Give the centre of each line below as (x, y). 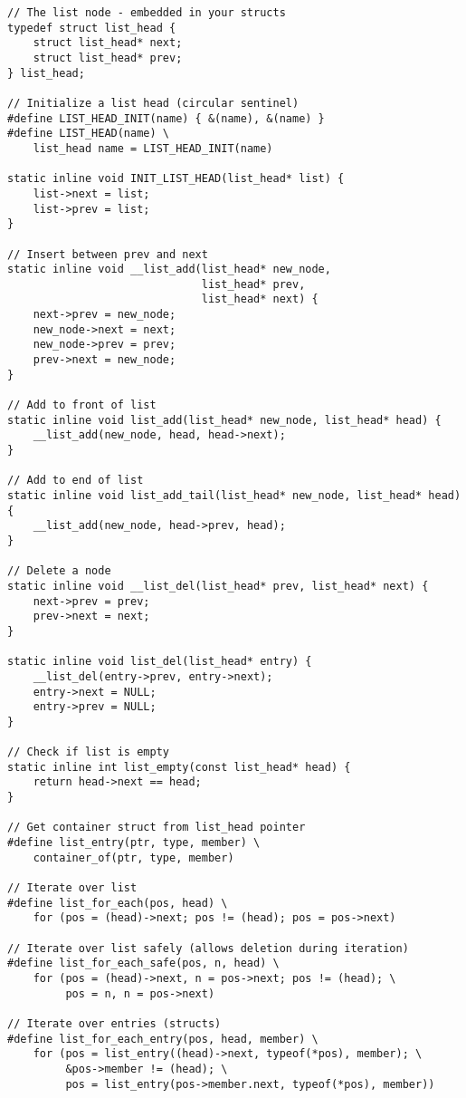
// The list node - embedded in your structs (147, 13)
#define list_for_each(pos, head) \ (118, 903)
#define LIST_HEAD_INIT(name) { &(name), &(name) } (166, 118)
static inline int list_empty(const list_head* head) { (179, 767)
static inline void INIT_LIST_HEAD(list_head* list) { (176, 179)
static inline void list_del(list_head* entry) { (160, 662)
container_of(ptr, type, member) (133, 857)
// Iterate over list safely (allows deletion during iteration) (208, 948)
